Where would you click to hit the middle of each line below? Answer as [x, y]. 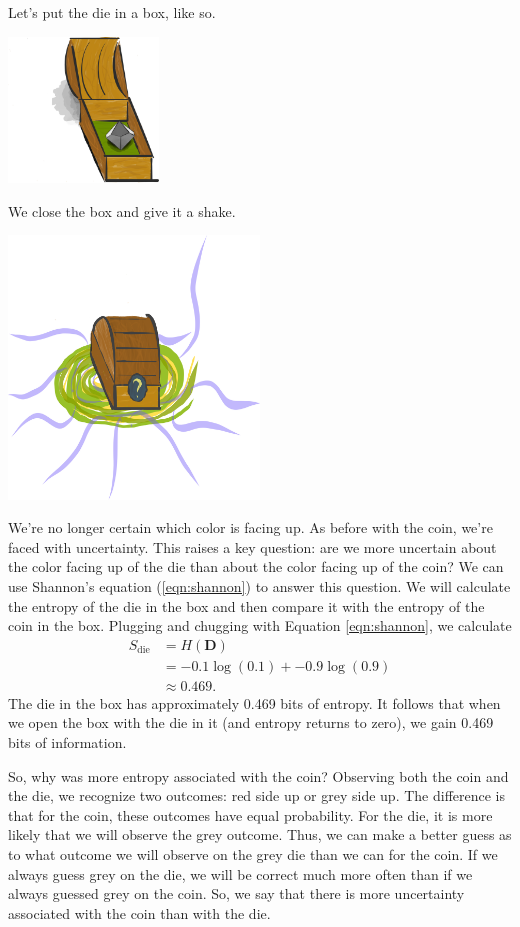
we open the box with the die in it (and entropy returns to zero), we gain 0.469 [251, 722]
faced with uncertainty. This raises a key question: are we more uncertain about [252, 546]
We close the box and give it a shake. [122, 210]
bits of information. [67, 742]
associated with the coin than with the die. [139, 912]
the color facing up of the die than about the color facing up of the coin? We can [256, 566]
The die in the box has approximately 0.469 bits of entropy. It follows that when [254, 702]
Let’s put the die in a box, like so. [112, 12]
